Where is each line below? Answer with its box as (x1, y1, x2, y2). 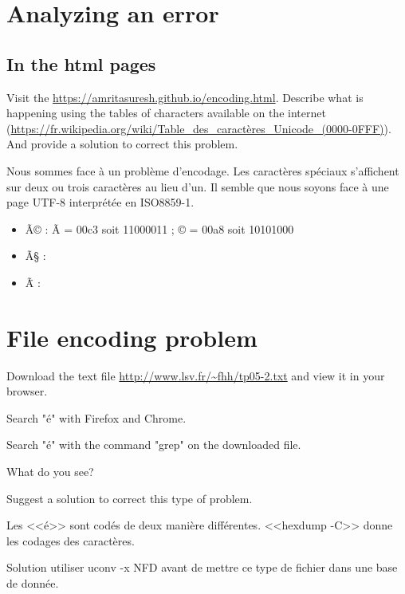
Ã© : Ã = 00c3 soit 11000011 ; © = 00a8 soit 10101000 (25, 220, 294, 237)
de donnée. (6, 574, 59, 591)
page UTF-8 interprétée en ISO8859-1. (6, 194, 195, 210)
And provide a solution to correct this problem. (6, 136, 238, 152)
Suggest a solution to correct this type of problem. (6, 490, 253, 506)
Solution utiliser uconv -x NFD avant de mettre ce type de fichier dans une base (6, 559, 398, 576)
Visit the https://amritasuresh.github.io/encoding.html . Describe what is (6, 89, 364, 105)
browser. (6, 383, 48, 399)
